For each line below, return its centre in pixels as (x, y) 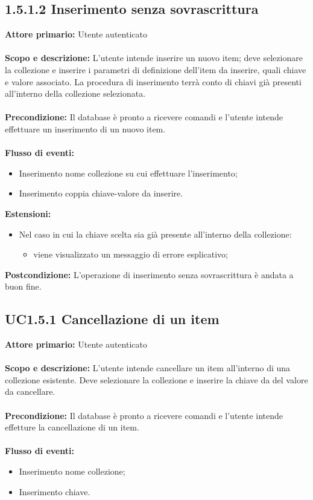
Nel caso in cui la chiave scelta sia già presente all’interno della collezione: (155, 234)
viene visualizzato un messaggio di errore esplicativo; (131, 254)
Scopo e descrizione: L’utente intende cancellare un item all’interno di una (148, 368)
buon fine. (23, 286)
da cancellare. (30, 391)
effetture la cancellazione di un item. (72, 427)
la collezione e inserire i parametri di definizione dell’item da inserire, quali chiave (156, 69)
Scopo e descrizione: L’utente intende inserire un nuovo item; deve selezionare (154, 58)
